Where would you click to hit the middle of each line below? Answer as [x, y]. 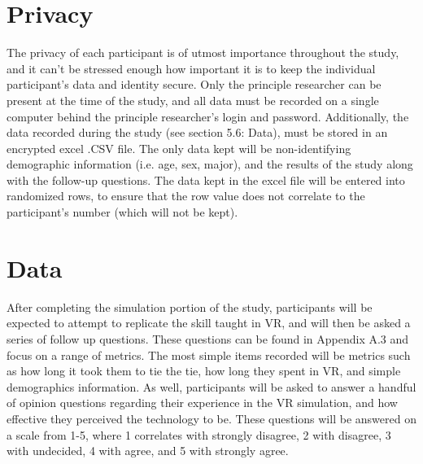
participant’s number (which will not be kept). [122, 212]
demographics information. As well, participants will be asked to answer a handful [211, 386]
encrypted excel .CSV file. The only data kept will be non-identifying [179, 148]
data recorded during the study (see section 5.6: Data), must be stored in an [197, 132]
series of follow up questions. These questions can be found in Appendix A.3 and [208, 338]
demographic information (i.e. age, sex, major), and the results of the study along [210, 164]
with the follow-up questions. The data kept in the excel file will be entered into [206, 179]
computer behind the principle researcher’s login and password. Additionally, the [208, 116]
